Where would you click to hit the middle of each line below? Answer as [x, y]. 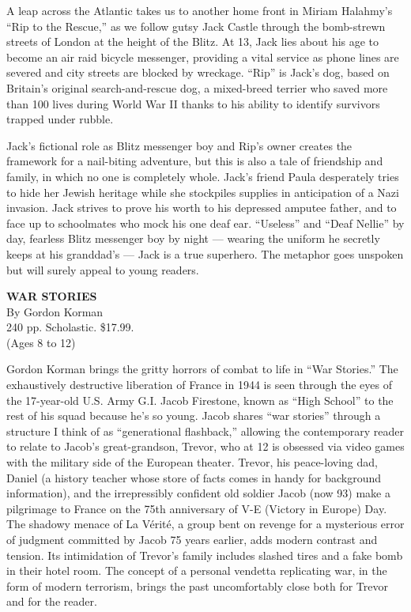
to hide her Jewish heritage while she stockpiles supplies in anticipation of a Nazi [203, 192]
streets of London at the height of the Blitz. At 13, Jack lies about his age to [193, 42]
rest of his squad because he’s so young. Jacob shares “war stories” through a [194, 416]
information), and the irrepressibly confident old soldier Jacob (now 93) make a [198, 493]
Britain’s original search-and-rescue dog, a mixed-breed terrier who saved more [197, 87]
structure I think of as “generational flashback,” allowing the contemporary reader [205, 431]
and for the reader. [52, 601]
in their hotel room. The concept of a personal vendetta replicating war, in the [197, 570]
